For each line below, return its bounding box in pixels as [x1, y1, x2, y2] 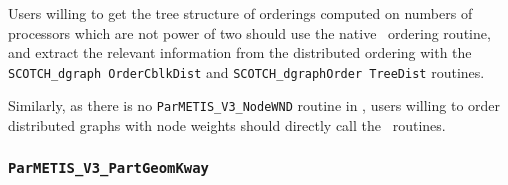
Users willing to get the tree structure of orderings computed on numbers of [8, 3, 473, 23]
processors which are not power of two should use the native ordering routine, [8, 22, 491, 43]
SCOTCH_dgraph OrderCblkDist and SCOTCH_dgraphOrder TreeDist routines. [8, 61, 485, 82]
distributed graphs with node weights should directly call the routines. [8, 115, 446, 136]
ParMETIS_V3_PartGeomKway [8, 159, 209, 176]
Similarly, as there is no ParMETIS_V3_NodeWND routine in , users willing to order [8, 95, 501, 116]
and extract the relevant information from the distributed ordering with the [8, 42, 472, 63]
